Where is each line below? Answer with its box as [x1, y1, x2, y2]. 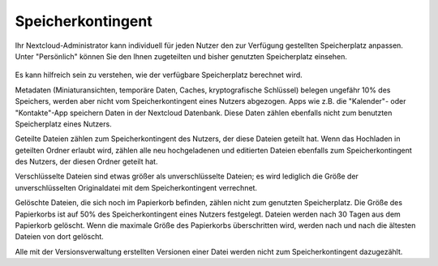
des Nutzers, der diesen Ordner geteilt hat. [15, 157, 158, 166]
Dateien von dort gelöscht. [15, 232, 105, 242]
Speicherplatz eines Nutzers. [15, 118, 113, 129]
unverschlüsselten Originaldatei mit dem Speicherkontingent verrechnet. [15, 182, 258, 192]
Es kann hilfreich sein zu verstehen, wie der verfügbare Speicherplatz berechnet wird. [15, 70, 303, 80]
